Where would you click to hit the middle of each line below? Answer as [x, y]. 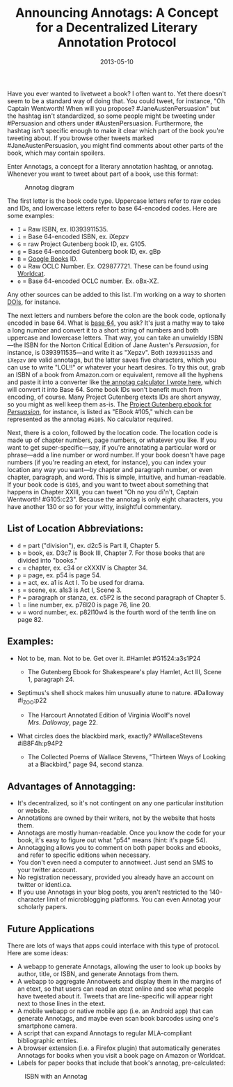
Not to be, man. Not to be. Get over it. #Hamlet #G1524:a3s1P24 [109, 658]
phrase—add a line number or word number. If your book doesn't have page [116, 455]
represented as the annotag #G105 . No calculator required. [90, 419]
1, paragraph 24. [51, 679]
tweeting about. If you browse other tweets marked [81, 138]
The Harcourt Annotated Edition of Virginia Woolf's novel [109, 715]
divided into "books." [47, 560]
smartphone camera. [47, 1026]
